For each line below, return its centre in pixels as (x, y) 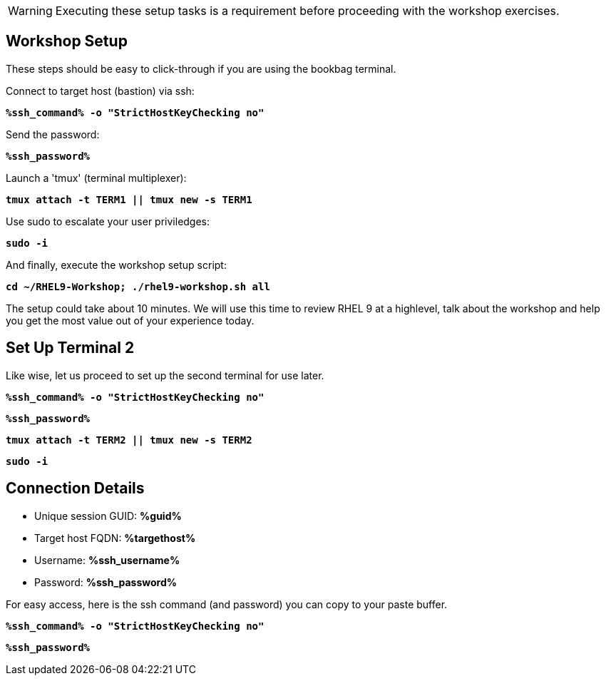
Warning (30, 11)
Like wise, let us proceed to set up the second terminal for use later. (165, 375)
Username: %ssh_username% (107, 560)
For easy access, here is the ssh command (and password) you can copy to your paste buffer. (227, 604)
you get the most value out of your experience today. (130, 320)
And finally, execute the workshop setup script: (116, 265)
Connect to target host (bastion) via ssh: (100, 91)
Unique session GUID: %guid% (108, 516)
